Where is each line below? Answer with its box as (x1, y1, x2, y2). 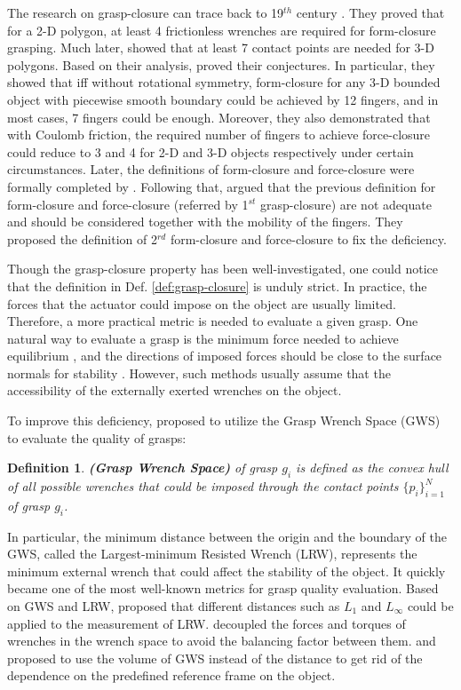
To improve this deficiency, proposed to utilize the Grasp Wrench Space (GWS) (7, 411, 441, 430)
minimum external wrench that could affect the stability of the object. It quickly (7, 561, 446, 580)
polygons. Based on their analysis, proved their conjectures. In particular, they (7, 55, 435, 74)
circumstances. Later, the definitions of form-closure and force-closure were (7, 160, 415, 178)
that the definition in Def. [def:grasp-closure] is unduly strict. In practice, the (7, 276, 427, 295)
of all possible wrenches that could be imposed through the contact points (7, 477, 399, 496)
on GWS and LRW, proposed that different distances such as (7, 597, 340, 615)
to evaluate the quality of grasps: (7, 428, 187, 447)
